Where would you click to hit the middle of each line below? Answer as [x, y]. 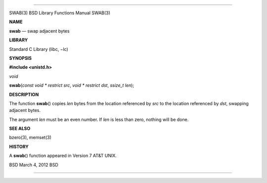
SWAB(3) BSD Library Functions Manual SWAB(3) [60, 13]
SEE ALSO [20, 129]
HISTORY [19, 146]
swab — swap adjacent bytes [39, 31]
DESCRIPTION [24, 94]
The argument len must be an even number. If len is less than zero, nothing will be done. [99, 119]
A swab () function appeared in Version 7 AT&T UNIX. [63, 156]
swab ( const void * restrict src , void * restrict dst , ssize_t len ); [72, 85]
